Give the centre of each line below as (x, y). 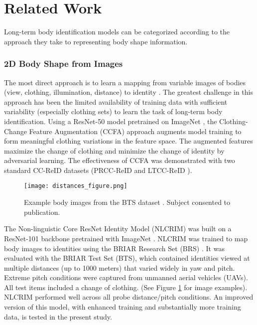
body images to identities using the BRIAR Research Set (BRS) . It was (114, 248)
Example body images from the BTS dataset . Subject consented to (127, 202)
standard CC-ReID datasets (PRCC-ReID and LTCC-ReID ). (98, 170)
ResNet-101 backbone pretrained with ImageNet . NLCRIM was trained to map (126, 238)
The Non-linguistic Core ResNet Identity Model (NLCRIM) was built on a (118, 229)
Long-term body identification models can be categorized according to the (117, 32)
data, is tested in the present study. (58, 316)
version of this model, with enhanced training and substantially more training (123, 307)
